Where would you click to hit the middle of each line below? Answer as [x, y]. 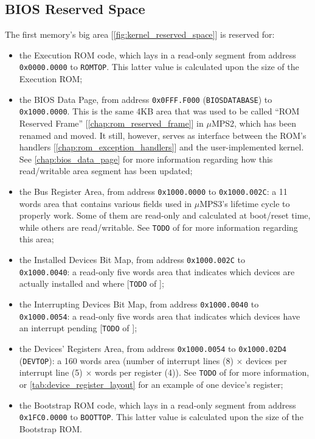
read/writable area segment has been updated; [106, 171]
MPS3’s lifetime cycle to [245, 203]
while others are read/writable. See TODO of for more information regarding [158, 227]
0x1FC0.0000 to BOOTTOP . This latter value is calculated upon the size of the [161, 417]
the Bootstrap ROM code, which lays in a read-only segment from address [157, 405]
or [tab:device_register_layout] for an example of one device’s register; [151, 384]
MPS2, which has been [254, 123]
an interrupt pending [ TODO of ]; [78, 328]
